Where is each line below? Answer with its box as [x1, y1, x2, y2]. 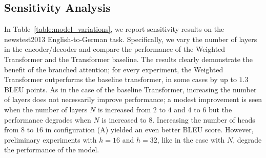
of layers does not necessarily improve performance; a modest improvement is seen [4, 94, 262, 105]
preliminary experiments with [4, 134, 97, 145]
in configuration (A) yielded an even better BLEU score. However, [45, 124, 254, 135]
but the [208, 104, 232, 114]
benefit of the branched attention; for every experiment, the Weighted [4, 64, 223, 74]
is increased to [101, 114, 147, 125]
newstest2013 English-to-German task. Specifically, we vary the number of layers [4, 33, 257, 44]
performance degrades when [4, 114, 91, 125]
